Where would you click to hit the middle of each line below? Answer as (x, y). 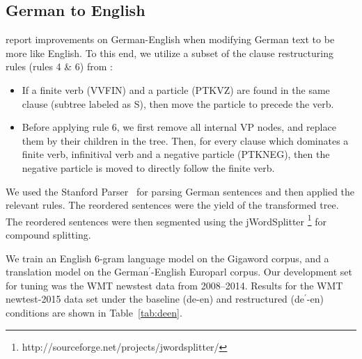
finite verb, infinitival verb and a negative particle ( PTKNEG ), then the (176, 154)
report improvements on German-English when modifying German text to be (170, 39)
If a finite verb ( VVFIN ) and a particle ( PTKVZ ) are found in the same (176, 89)
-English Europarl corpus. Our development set (252, 272)
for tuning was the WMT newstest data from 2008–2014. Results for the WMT (174, 285)
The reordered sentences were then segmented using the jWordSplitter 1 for (166, 220)
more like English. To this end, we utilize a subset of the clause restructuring (170, 53)
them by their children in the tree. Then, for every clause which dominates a (185, 140)
